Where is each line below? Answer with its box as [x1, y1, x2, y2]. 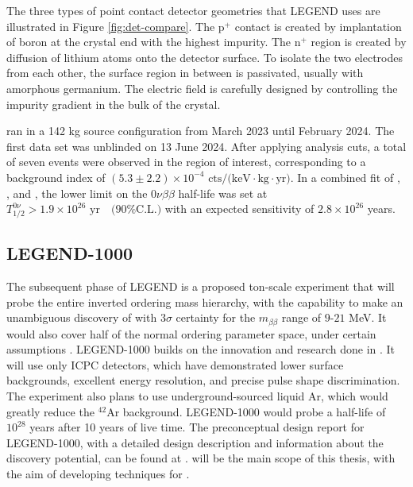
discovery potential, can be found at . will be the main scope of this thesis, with [6, 450, 396, 466]
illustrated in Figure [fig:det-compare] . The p [6, 17, 225, 34]
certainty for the [176, 309, 256, 326]
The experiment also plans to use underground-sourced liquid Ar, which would [6, 388, 388, 404]
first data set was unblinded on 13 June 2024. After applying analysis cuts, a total [6, 137, 407, 154]
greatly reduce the [6, 403, 95, 419]
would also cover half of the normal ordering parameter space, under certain [6, 325, 376, 342]
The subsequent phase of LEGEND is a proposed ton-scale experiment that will [6, 278, 395, 295]
